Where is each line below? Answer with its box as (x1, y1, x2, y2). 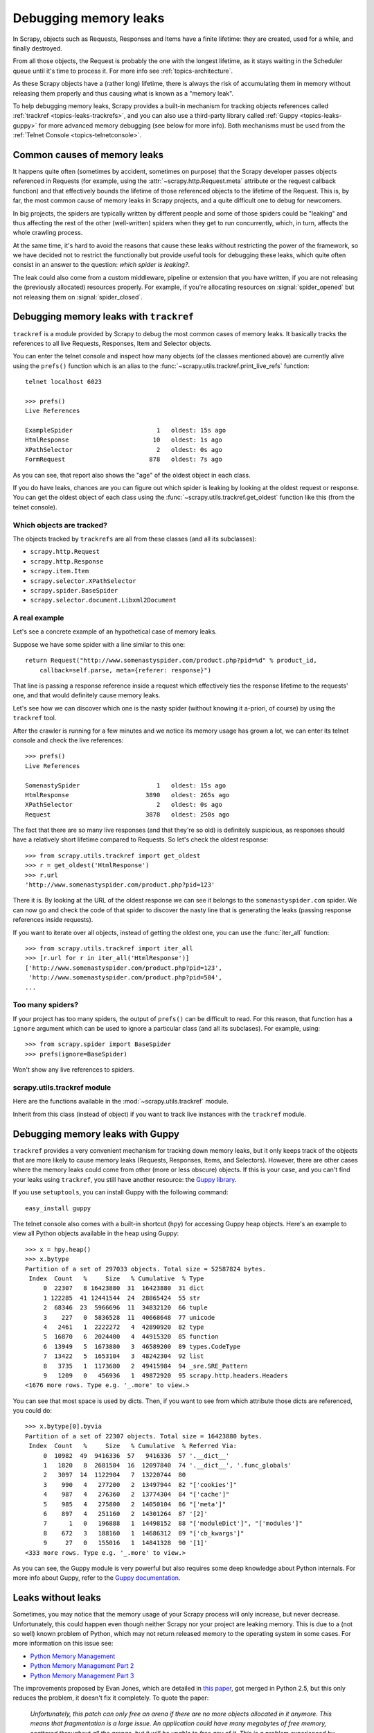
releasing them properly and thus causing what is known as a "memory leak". (12, 89, 234, 97)
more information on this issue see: (12, 1639, 114, 1648)
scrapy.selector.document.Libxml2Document (30, 596, 177, 604)
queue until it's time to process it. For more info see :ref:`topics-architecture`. (12, 67, 233, 75)
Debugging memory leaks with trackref (12, 311, 194, 322)
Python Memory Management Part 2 (30, 1662, 134, 1670)
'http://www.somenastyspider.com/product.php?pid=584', (28, 974, 223, 982)
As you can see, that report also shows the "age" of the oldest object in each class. (12, 471, 251, 479)
